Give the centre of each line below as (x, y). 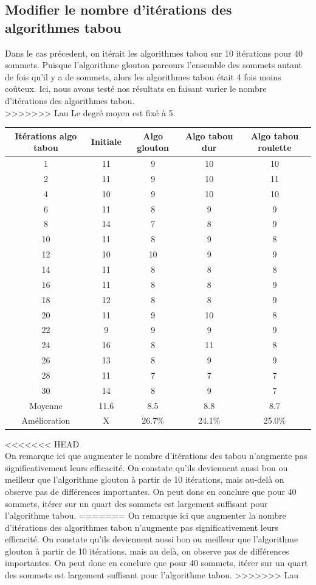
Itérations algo (46, 135)
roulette (275, 148)
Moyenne (46, 405)
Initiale (106, 142)
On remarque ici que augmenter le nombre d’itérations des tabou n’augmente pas (156, 456)
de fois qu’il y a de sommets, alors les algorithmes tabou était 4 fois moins (143, 76)
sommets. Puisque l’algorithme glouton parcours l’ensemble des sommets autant (153, 65)
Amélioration (46, 420)
